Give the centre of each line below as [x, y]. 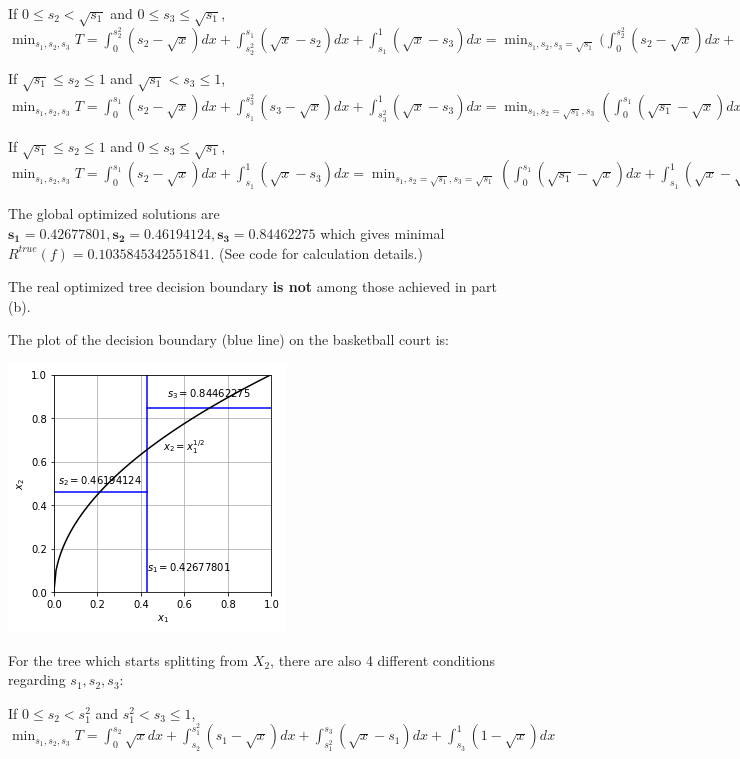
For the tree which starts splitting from [128, 659]
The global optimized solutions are [114, 213]
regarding [37, 679]
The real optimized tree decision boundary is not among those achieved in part [252, 286]
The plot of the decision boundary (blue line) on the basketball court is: [228, 339]
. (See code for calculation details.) [316, 252]
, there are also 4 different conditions [383, 659]
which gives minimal [382, 232]
